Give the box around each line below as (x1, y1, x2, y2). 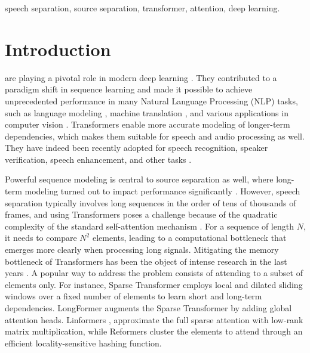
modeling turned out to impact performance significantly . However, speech (24, 185, 300, 197)
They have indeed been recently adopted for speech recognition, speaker (5, 141, 268, 154)
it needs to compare (5, 231, 77, 244)
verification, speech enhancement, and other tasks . (5, 153, 192, 165)
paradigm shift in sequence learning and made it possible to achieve (5, 83, 253, 95)
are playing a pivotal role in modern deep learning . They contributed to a (5, 71, 277, 83)
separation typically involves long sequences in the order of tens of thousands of (5, 196, 296, 209)
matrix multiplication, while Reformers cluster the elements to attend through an (5, 325, 303, 337)
